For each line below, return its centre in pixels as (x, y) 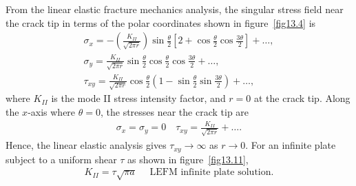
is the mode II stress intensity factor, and (138, 98)
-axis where (52, 112)
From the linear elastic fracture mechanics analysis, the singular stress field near (175, 9)
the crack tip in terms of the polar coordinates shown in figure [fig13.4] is (161, 22)
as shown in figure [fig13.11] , (188, 159)
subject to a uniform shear (61, 159)
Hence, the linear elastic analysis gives (86, 145)
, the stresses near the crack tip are (175, 112)
